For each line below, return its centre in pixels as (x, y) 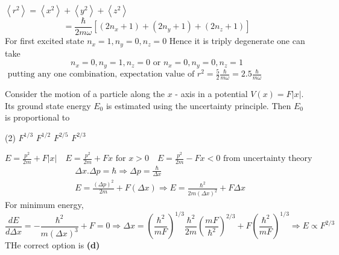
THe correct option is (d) (52, 245)
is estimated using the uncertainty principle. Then (198, 105)
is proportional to (37, 117)
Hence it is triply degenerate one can (237, 41)
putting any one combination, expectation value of (101, 74)
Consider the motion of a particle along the (85, 93)
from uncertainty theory (268, 159)
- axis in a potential (211, 93)
